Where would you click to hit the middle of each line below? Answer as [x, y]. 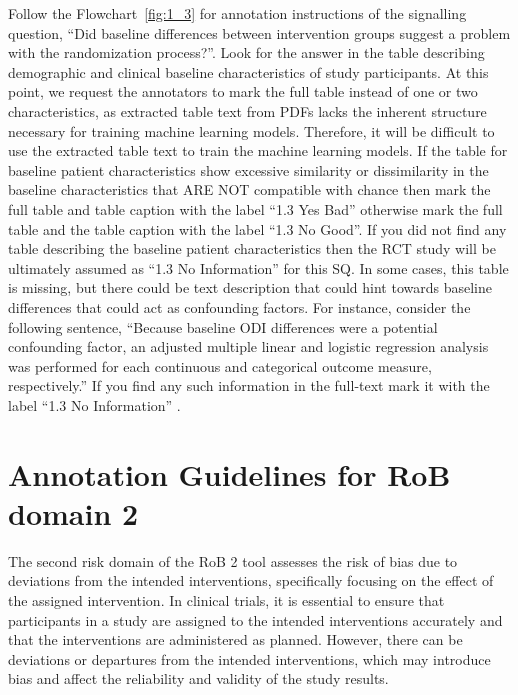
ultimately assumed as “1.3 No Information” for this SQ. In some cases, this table [258, 267]
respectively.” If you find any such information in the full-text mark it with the [249, 385]
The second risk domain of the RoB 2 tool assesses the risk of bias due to [233, 560]
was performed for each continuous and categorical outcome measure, [220, 365]
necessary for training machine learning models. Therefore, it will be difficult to [251, 130]
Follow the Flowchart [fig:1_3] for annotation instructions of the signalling [237, 13]
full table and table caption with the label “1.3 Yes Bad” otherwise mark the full [255, 208]
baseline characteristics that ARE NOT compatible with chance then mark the [249, 189]
